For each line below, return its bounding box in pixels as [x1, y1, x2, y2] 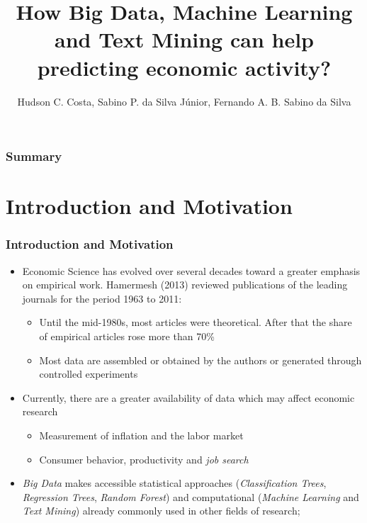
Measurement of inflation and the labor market [39, 427, 244, 442]
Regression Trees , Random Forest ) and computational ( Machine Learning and [22, 489, 359, 504]
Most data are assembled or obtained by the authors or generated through [39, 352, 362, 367]
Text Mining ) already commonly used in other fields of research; [22, 503, 300, 518]
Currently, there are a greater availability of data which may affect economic [22, 390, 355, 405]
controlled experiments [39, 366, 138, 381]
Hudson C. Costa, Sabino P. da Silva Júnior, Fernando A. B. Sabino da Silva [17, 94, 351, 108]
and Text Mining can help [55, 25, 314, 54]
